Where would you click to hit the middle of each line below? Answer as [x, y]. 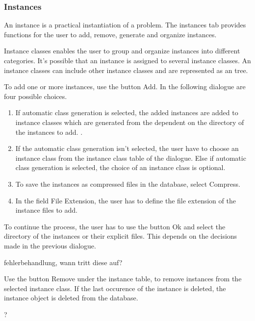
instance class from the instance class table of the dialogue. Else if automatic [131, 158]
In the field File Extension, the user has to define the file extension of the [126, 200]
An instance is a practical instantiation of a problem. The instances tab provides [125, 25]
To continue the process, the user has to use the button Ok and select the [115, 226]
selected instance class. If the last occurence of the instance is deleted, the [115, 288]
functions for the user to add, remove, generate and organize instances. [110, 34]
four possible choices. [36, 96]
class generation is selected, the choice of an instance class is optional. [120, 167]
